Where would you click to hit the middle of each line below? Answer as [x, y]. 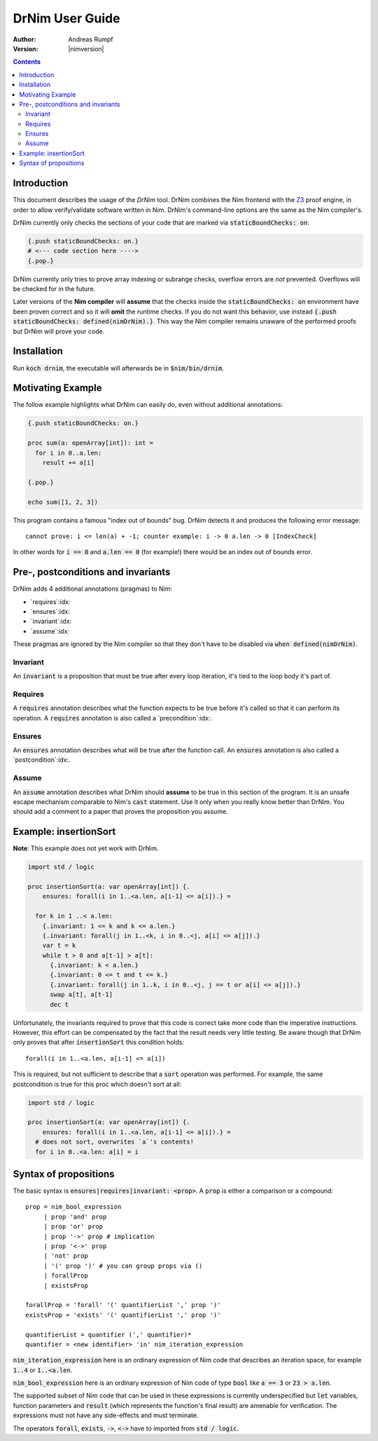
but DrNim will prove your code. [59, 331]
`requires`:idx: [50, 602]
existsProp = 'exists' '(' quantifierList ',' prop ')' [123, 1315]
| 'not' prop [66, 1256]
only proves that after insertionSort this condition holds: [99, 1043]
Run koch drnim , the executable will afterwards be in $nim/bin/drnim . [118, 368]
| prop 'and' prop [75, 1217]
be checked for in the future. [54, 289]
